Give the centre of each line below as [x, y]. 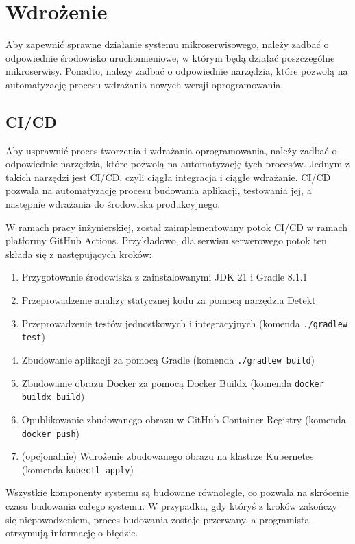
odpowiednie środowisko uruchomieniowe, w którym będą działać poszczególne [170, 57]
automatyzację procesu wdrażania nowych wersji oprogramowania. [145, 84]
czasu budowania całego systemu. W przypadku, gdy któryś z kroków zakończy [171, 506]
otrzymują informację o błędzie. [72, 533]
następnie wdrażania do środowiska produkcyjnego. [113, 204]
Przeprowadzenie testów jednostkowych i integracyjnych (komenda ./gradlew [184, 323]
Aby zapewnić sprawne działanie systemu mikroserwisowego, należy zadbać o [167, 44]
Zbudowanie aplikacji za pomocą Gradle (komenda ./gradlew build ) [168, 359]
